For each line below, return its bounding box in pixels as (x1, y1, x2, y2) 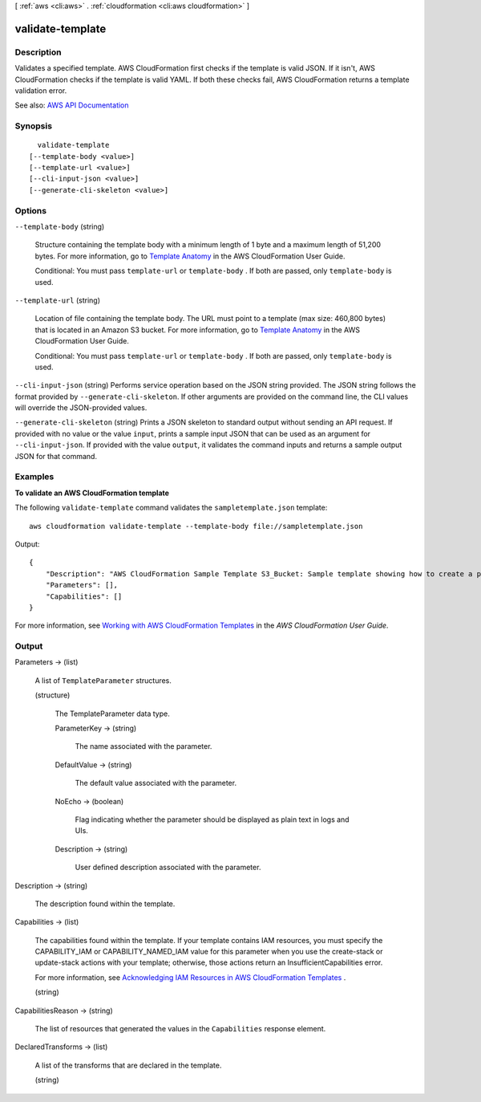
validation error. (14, 85, 67, 96)
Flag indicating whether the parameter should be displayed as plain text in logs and (75, 815, 350, 824)
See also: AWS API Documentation (14, 100, 129, 110)
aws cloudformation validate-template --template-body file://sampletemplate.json (29, 522, 363, 531)
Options (14, 205, 47, 216)
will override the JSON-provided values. (14, 403, 148, 413)
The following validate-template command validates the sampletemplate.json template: (14, 502, 328, 513)
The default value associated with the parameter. (75, 779, 236, 788)
